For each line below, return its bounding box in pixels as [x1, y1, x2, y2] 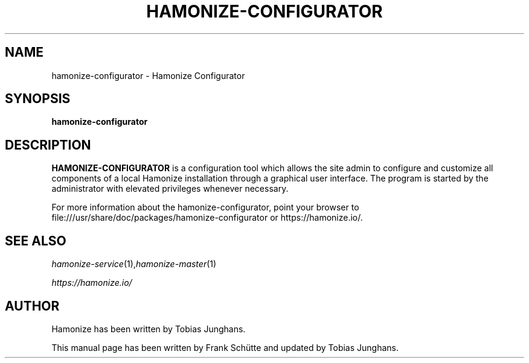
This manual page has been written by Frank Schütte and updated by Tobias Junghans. [51, 342, 399, 353]
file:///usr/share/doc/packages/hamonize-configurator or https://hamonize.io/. [51, 212, 363, 223]
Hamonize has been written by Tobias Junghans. [51, 323, 246, 334]
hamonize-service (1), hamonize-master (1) [51, 259, 217, 270]
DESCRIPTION [5, 137, 91, 153]
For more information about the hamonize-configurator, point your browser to [51, 202, 359, 213]
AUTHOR [5, 298, 60, 314]
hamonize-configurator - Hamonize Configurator [51, 70, 245, 81]
